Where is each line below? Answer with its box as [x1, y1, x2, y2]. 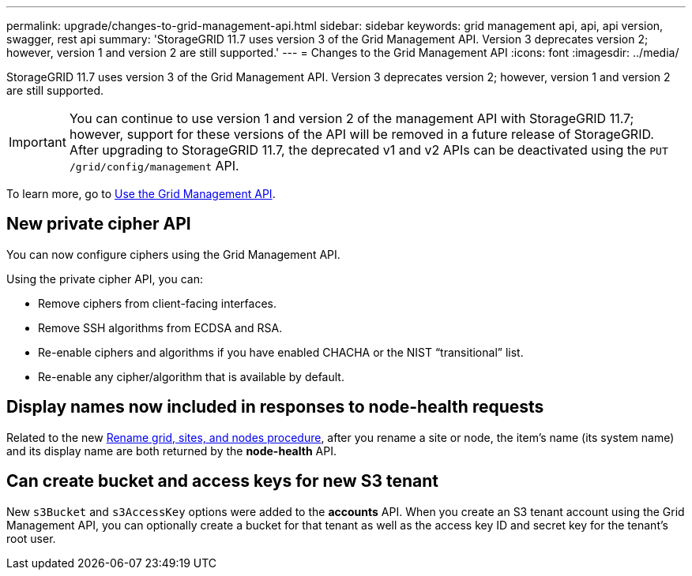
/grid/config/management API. [69, 158, 239, 174]
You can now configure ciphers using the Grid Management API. [6, 247, 340, 261]
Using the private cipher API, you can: [6, 271, 203, 286]
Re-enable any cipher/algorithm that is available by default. [38, 369, 344, 383]
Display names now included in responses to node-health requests [6, 397, 544, 417]
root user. [6, 531, 56, 545]
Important [9, 134, 66, 150]
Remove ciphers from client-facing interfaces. [38, 296, 276, 310]
